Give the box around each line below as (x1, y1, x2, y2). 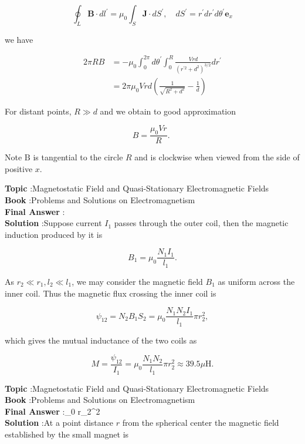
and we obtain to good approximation (100, 105, 236, 117)
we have (5, 33, 33, 45)
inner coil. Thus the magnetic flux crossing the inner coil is (5, 287, 216, 299)
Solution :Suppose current (5, 217, 102, 229)
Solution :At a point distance (5, 416, 113, 429)
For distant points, (5, 105, 72, 117)
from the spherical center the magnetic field (122, 416, 279, 429)
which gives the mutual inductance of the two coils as (5, 334, 197, 346)
